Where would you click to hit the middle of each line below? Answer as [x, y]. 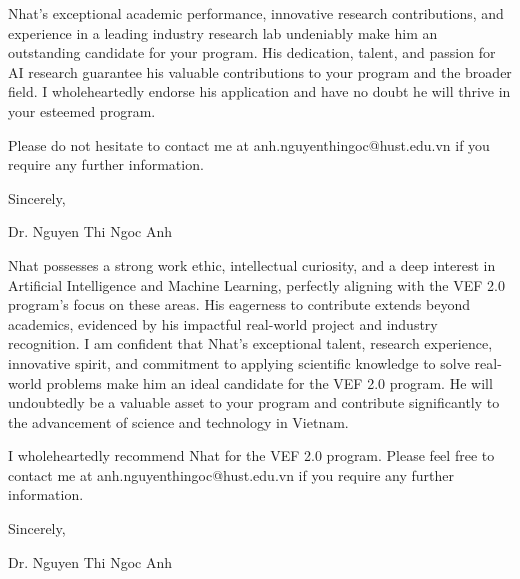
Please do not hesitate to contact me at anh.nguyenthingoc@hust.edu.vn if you [249, 144]
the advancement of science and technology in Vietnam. [178, 421]
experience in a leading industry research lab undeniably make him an [223, 32]
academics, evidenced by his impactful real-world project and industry [223, 323]
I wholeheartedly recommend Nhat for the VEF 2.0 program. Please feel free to [251, 455]
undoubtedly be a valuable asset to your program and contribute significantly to [254, 402]
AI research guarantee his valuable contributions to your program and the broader [260, 71]
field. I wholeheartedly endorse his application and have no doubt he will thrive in [259, 91]
